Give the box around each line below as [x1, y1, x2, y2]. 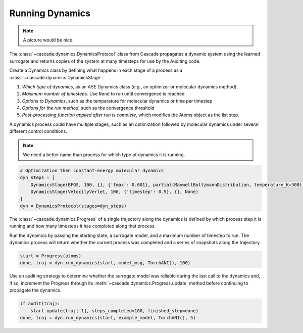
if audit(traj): [20, 301, 61, 307]
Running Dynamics [9, 8, 91, 19]
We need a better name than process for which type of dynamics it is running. [23, 152, 185, 158]
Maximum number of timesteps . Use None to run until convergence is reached [22, 91, 185, 97]
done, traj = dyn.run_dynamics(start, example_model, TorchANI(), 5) [20, 315, 196, 321]
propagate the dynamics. [9, 287, 62, 293]
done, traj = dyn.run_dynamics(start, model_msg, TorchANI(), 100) [20, 260, 191, 266]
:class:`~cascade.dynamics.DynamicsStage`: [9, 74, 103, 80]
